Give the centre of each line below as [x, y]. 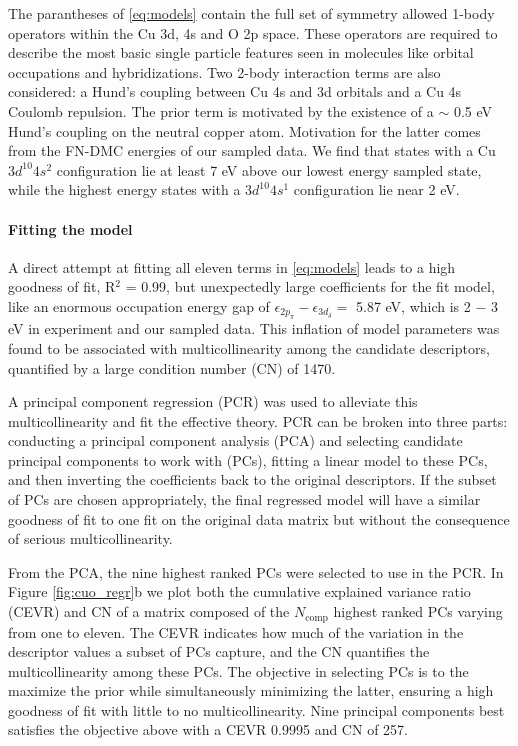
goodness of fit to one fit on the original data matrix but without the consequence [259, 518]
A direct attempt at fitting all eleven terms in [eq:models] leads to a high [232, 266]
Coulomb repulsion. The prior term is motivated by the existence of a [221, 110]
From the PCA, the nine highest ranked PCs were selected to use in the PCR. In [256, 571]
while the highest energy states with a [124, 189]
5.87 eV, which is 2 [413, 305]
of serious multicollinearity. [90, 538]
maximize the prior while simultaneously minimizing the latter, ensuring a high [251, 690]
